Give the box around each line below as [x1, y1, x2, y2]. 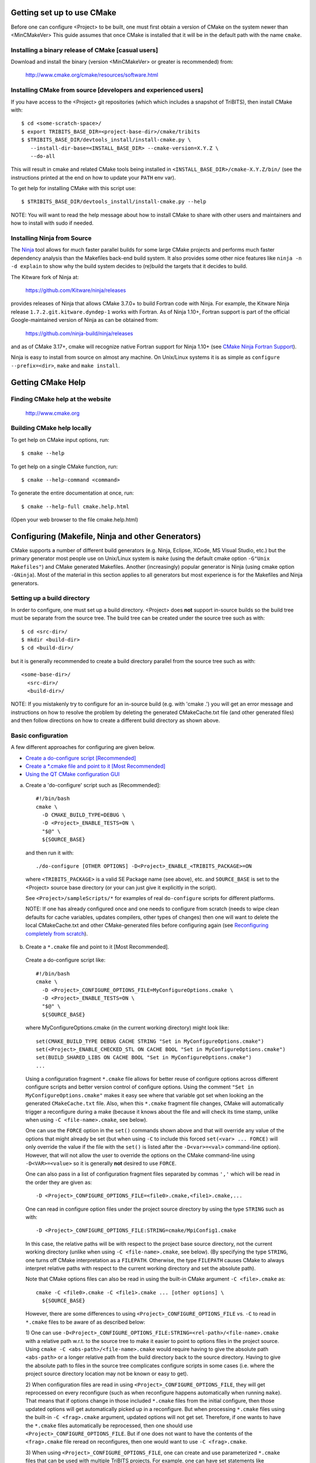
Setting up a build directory [11, 594, 90, 602]
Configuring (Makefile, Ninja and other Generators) [11, 531, 201, 541]
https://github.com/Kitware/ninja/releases [25, 287, 126, 294]
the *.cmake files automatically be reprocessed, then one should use [25, 1422, 193, 1429]
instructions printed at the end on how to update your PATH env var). [11, 174, 176, 181]
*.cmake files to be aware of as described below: [25, 1318, 146, 1325]
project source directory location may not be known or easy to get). [25, 1370, 188, 1378]
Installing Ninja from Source [11, 234, 92, 242]
